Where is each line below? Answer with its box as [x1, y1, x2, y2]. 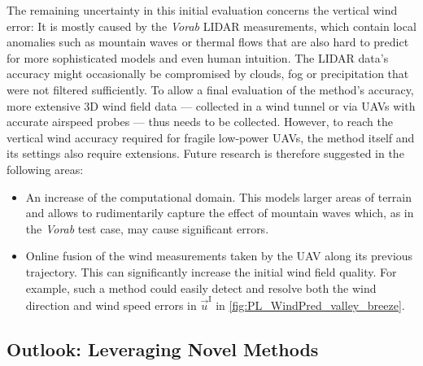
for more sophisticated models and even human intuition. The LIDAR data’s [7, 49, 389, 66]
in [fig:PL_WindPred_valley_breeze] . [216, 296, 405, 313]
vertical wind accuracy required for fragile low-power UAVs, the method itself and [7, 129, 415, 146]
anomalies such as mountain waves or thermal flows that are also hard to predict [7, 33, 409, 50]
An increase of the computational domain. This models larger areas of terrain [25, 188, 412, 205]
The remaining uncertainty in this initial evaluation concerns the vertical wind [7, 2, 398, 18]
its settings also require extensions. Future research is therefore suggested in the [7, 145, 404, 162]
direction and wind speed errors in [25, 296, 197, 313]
